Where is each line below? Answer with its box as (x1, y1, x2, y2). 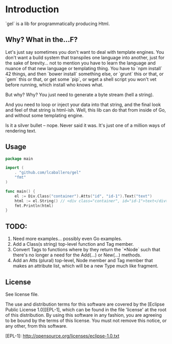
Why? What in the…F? (5, 35, 78, 44)
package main (5, 156, 33, 161)
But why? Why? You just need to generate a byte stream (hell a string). (5, 91, 154, 98)
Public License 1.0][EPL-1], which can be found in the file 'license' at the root (5, 306, 167, 313)
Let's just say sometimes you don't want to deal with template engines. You (5, 49, 164, 55)
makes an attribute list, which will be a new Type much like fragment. (12, 263, 159, 269)
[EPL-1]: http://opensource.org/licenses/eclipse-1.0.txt (5, 333, 119, 339)
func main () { (5, 188, 36, 194)
